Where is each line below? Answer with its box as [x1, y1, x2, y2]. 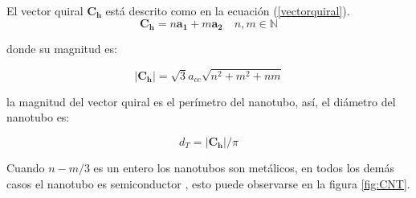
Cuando [6, 159, 45, 176]
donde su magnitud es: [6, 40, 117, 57]
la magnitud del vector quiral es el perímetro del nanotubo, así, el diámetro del [6, 93, 396, 109]
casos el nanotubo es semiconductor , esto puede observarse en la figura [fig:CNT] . [6, 175, 410, 192]
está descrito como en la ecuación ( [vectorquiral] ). [105, 2, 350, 19]
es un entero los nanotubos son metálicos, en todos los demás [93, 159, 394, 176]
